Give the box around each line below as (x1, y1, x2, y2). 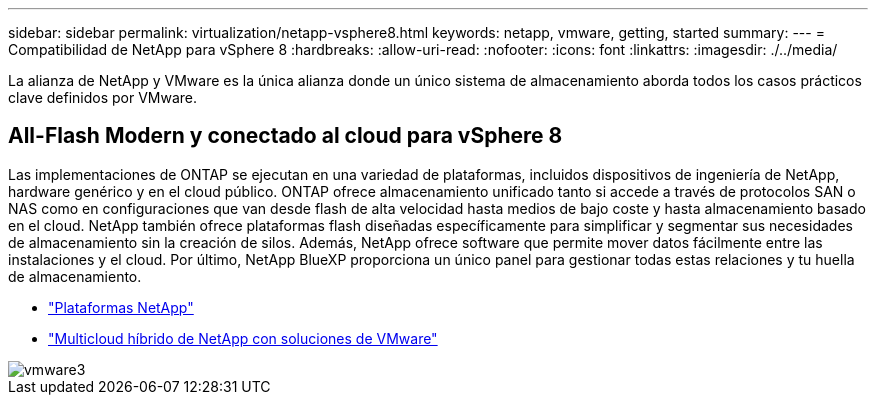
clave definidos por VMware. (8, 89, 198, 106)
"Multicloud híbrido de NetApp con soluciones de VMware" (48, 329, 438, 347)
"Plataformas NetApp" (48, 298, 194, 316)
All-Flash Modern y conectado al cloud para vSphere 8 (8, 123, 563, 149)
